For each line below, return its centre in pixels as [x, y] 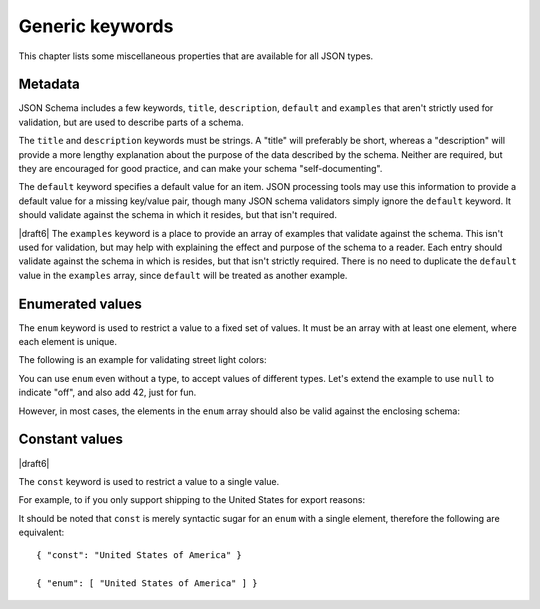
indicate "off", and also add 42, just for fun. [107, 392]
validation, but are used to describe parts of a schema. [131, 122]
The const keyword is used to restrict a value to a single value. [149, 481]
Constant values [71, 439]
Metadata [49, 84]
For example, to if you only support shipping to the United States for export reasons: [191, 500]
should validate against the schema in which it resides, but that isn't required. [177, 215]
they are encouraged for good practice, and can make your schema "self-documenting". [200, 169]
